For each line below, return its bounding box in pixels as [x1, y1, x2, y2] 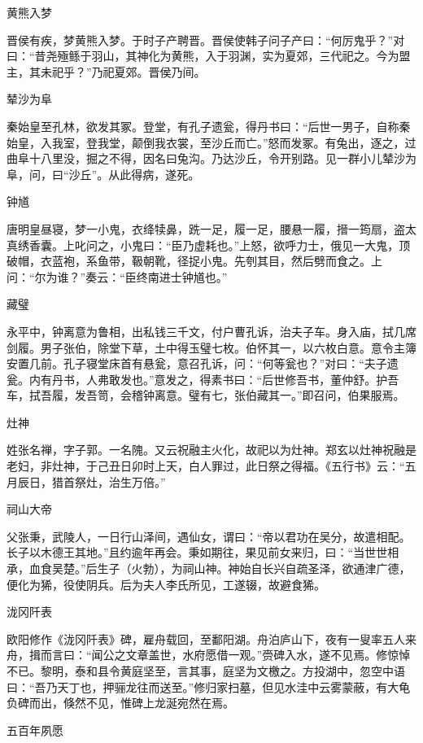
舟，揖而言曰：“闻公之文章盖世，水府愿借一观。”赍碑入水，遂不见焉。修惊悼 [7, 646, 411, 663]
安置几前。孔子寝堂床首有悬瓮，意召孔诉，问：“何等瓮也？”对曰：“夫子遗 [7, 355, 399, 372]
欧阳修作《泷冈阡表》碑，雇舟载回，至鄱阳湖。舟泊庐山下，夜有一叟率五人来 [7, 630, 416, 647]
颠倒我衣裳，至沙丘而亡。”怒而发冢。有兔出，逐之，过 [131, 133, 416, 151]
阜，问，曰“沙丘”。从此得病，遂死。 [7, 165, 200, 182]
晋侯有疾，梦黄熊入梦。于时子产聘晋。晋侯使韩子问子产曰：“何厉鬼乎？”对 [7, 31, 405, 48]
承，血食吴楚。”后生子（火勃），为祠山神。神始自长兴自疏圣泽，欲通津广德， [7, 560, 411, 577]
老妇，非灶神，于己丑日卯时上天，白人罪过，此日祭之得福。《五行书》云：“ [7, 457, 405, 474]
